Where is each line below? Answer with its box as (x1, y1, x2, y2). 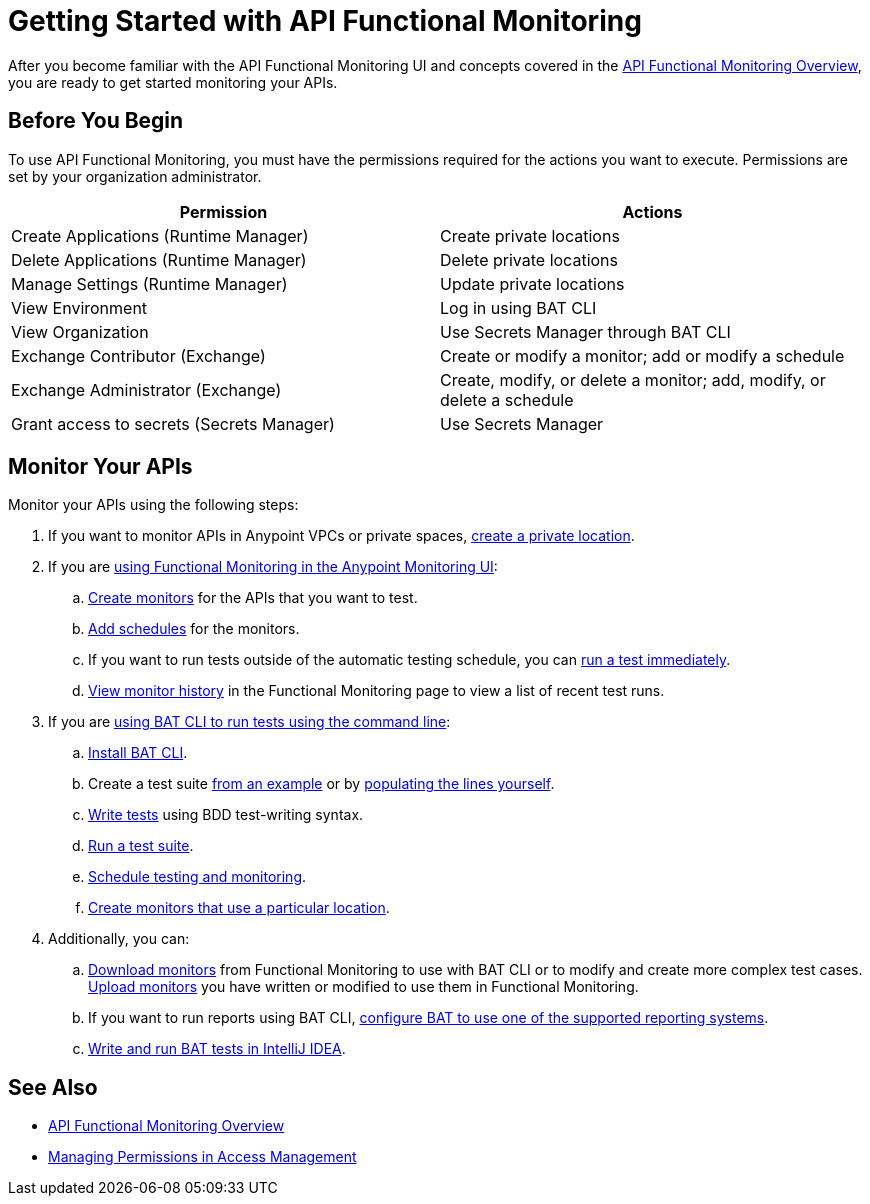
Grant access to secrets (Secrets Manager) (11, 413, 335, 434)
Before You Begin (8, 108, 184, 134)
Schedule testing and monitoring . (88, 868, 307, 886)
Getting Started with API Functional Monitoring (8, 4, 642, 38)
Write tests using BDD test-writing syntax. (88, 806, 364, 824)
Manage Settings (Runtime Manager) (11, 273, 288, 294)
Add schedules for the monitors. (88, 620, 300, 638)
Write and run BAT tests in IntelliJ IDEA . (88, 1040, 346, 1058)
